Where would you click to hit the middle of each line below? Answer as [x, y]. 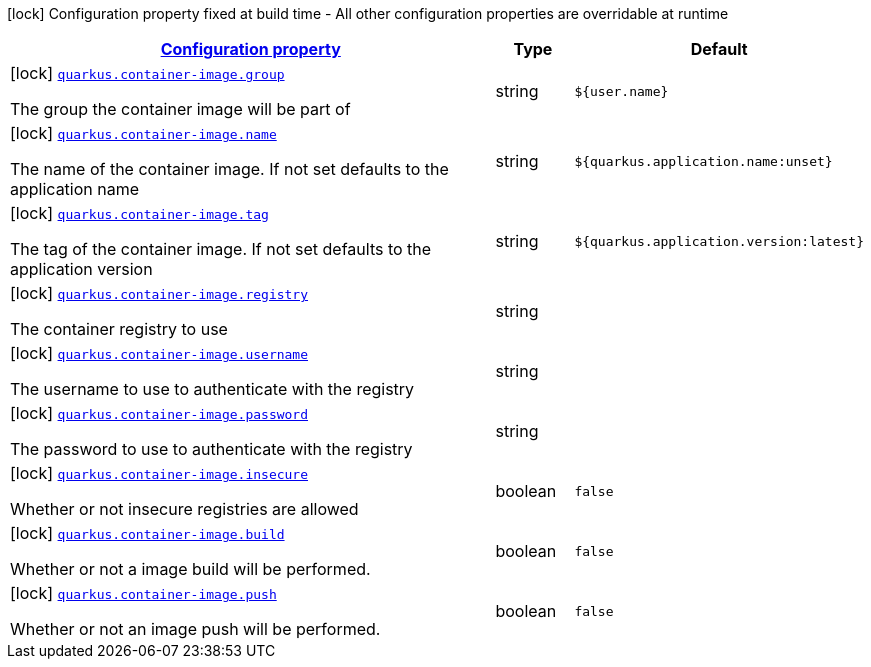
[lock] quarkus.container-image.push [143, 593]
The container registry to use [119, 329]
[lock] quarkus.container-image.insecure [159, 473]
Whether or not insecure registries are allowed [184, 509]
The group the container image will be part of [180, 109]
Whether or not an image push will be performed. [195, 629]
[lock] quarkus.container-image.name [143, 133]
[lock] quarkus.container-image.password [159, 413]
